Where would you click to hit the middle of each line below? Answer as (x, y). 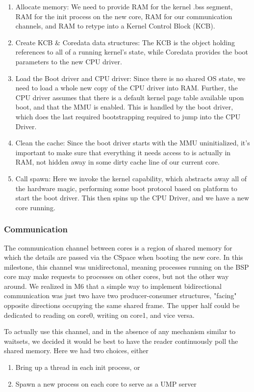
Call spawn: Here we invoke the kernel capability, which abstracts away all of (131, 178)
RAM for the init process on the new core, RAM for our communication (124, 16)
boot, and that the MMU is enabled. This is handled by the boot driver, (124, 107)
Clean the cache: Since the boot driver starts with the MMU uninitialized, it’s (133, 143)
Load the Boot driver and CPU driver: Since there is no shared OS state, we (130, 78)
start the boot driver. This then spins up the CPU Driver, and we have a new (132, 198)
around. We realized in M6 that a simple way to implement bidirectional (113, 286)
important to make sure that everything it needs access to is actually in (123, 152)
